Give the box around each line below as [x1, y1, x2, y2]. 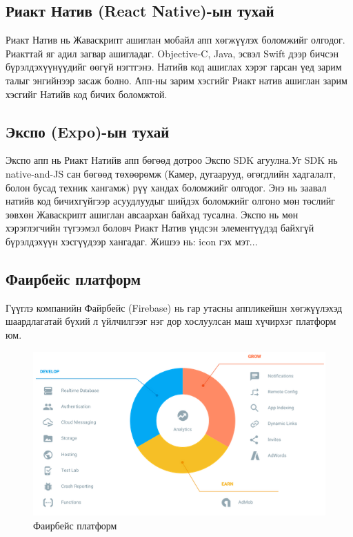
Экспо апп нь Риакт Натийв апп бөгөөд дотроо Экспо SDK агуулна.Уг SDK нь [6, 153, 338, 167]
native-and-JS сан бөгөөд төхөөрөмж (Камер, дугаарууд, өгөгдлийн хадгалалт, [6, 166, 336, 180]
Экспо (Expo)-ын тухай [6, 120, 170, 142]
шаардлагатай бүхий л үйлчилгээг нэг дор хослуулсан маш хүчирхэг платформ [6, 314, 336, 328]
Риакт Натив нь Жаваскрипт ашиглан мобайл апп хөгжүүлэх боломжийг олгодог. [6, 32, 345, 47]
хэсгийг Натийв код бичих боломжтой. [6, 86, 168, 101]
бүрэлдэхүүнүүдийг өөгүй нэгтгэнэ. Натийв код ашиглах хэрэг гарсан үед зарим [6, 59, 342, 74]
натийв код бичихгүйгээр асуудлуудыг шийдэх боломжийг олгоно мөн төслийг [6, 194, 335, 208]
